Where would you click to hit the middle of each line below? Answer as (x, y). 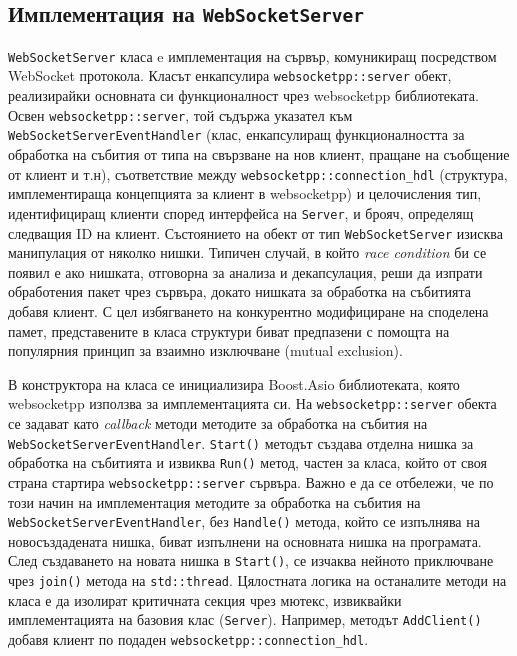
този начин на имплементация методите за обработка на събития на (214, 501)
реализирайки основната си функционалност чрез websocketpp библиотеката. (243, 95)
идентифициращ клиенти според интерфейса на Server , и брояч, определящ (241, 212)
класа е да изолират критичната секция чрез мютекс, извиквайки (205, 599)
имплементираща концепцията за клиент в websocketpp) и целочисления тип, (245, 193)
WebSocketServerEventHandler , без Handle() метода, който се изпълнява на (244, 521)
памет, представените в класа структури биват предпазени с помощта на (229, 330)
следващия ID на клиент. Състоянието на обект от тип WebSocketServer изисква (256, 232)
